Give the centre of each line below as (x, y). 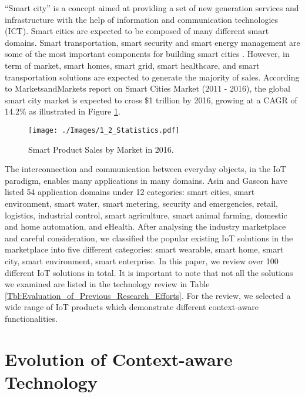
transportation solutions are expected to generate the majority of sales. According (152, 77)
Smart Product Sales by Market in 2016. (101, 149)
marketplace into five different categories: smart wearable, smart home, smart (144, 249)
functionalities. (31, 318)
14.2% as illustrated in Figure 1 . (63, 111)
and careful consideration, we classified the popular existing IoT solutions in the (149, 238)
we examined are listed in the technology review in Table (107, 284)
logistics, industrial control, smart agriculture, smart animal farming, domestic (146, 215)
